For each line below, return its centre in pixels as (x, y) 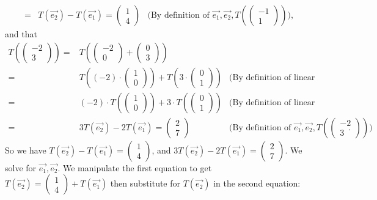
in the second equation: (257, 183)
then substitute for (145, 183)
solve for (21, 167)
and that (21, 34)
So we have (26, 150)
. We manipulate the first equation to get (135, 167)
